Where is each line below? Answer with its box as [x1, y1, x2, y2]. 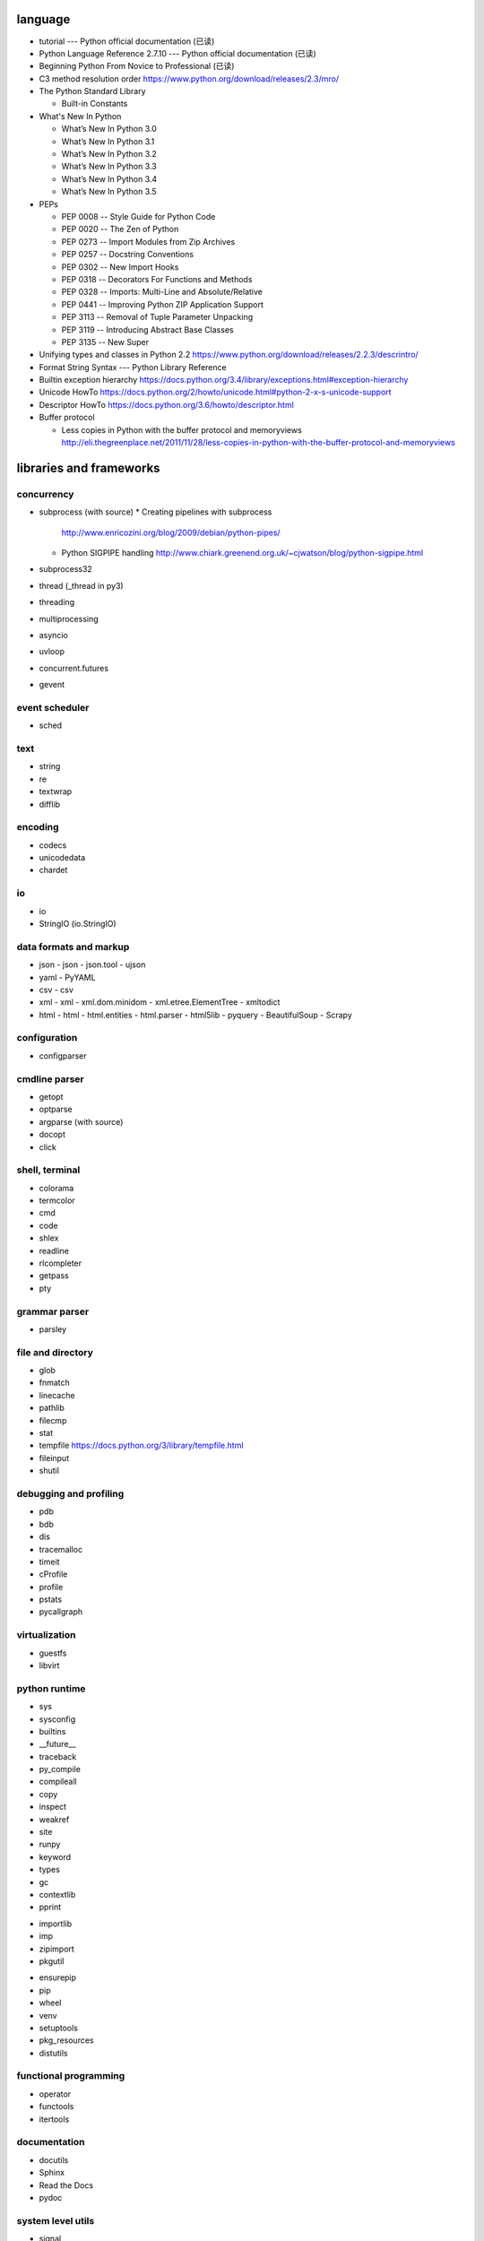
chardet [39, 865, 68, 876]
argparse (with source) [39, 1116, 124, 1127]
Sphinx [39, 2167, 65, 2178]
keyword [39, 1851, 72, 1862]
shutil [39, 1466, 60, 1476]
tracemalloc [39, 1544, 83, 1554]
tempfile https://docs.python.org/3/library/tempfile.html [39, 1440, 244, 1451]
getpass [39, 1270, 69, 1281]
